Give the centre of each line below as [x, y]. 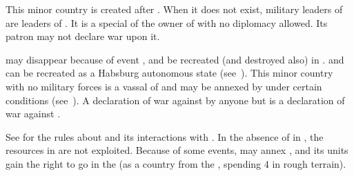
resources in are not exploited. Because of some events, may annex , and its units [177, 150]
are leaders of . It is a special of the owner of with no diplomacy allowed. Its [167, 22]
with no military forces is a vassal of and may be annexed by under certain [164, 86]
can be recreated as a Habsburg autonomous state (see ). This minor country [169, 73]
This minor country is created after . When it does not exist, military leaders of [174, 9]
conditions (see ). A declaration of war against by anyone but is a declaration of [175, 100]
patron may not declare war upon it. [83, 36]
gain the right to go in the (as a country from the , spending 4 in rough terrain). [176, 163]
